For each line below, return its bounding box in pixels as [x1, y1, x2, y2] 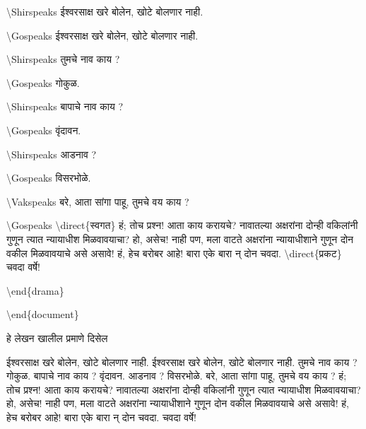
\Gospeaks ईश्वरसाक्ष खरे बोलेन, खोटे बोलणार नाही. [6, 28, 199, 42]
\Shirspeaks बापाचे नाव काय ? [6, 99, 124, 114]
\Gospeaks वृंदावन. [6, 122, 81, 137]
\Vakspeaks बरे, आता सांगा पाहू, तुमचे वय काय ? [6, 194, 189, 208]
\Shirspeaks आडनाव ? [6, 146, 97, 161]
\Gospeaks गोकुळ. [6, 75, 80, 90]
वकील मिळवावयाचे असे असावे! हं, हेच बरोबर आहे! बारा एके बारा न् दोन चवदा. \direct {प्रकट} [6, 245, 342, 260]
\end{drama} [6, 283, 64, 298]
